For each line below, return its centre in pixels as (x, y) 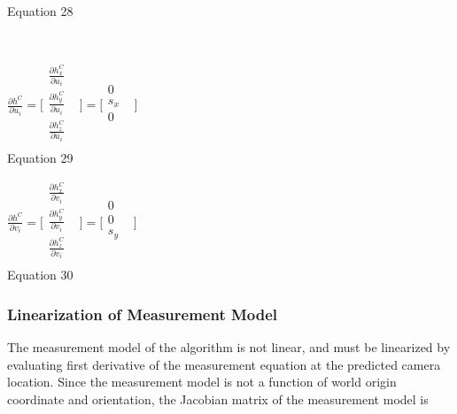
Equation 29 (40, 158)
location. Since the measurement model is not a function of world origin (202, 382)
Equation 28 (40, 11)
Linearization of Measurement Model (143, 314)
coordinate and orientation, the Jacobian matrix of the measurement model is (218, 399)
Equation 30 (40, 275)
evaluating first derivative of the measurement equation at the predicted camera (224, 364)
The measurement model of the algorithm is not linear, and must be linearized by (229, 347)
